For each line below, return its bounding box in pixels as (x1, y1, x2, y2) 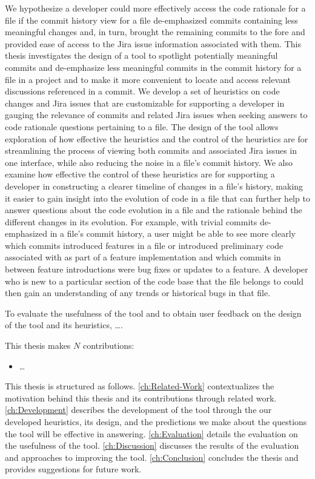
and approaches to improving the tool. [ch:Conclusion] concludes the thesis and (5, 451, 299, 463)
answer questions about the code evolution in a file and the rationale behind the (5, 203, 302, 216)
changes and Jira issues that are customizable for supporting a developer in (5, 96, 285, 109)
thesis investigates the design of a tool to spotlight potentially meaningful (5, 49, 278, 62)
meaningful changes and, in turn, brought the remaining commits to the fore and (5, 25, 305, 38)
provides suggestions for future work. (5, 463, 142, 475)
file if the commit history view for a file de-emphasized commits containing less (5, 13, 298, 26)
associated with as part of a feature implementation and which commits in (5, 251, 281, 263)
